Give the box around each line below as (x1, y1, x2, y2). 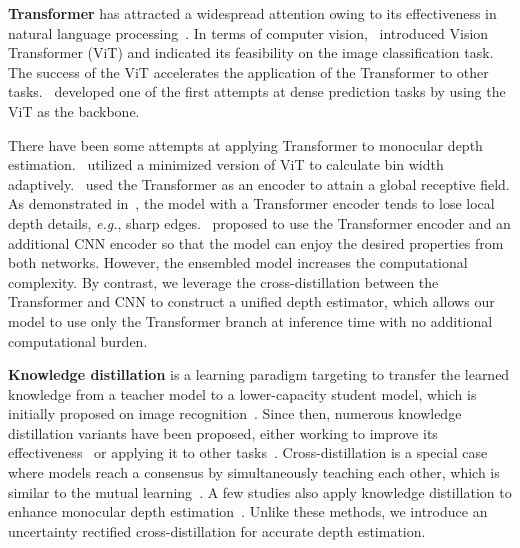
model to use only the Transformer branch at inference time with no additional (8, 310, 493, 331)
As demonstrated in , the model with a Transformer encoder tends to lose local (8, 193, 495, 214)
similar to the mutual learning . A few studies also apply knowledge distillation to (8, 481, 512, 502)
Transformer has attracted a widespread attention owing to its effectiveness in (8, 3, 497, 23)
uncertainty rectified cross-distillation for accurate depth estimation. (8, 520, 426, 541)
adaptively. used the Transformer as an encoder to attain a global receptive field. (8, 173, 510, 194)
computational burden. (8, 330, 148, 351)
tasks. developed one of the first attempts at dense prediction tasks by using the (8, 81, 506, 102)
